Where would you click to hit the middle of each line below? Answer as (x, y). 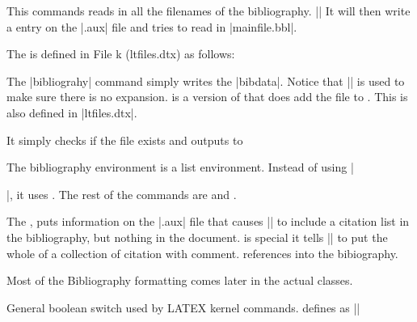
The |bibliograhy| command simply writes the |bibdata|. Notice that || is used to (206, 80)
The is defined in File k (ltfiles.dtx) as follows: (121, 54)
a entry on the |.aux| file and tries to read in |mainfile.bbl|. (152, 26)
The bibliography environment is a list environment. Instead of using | (180, 167)
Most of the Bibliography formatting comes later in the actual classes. (180, 280)
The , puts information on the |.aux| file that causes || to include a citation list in (208, 221)
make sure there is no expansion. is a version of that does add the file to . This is (207, 97)
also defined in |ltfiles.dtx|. (72, 112)
